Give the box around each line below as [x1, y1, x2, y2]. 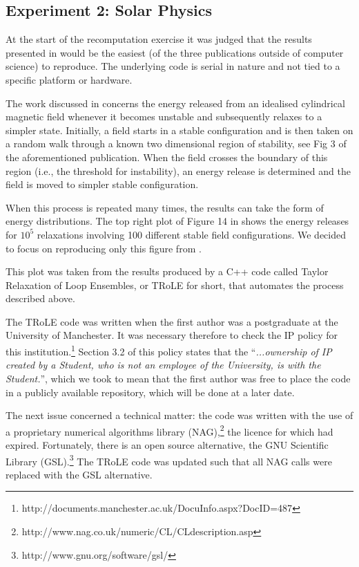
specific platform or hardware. [6, 72, 133, 86]
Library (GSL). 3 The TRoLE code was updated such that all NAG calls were [6, 452, 332, 468]
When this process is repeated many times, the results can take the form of [6, 200, 324, 214]
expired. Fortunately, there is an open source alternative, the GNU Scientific [6, 437, 329, 452]
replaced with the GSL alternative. [6, 467, 153, 481]
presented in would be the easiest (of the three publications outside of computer [6, 45, 344, 59]
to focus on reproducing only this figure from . [6, 241, 202, 255]
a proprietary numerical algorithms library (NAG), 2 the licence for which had [6, 422, 333, 438]
